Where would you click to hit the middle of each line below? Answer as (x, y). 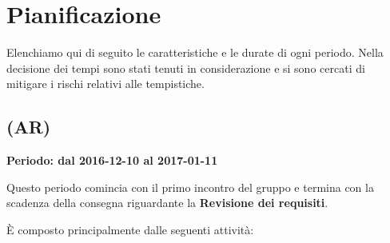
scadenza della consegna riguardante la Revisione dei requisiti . (167, 203)
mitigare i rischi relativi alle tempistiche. (105, 84)
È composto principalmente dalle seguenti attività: (130, 229)
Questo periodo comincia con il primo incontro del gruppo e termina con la (190, 187)
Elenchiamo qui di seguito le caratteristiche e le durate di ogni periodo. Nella (195, 52)
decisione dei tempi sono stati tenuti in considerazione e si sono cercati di (186, 68)
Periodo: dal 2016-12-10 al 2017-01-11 (112, 160)
